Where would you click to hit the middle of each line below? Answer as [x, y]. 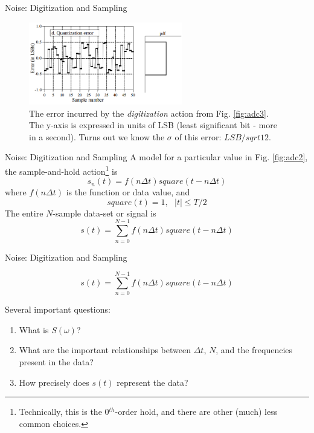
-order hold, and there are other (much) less [196, 412]
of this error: [198, 136]
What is [34, 329]
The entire [24, 213]
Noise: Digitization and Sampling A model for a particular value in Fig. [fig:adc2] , [156, 157]
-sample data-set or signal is [104, 213]
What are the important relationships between [105, 350]
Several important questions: [58, 309]
